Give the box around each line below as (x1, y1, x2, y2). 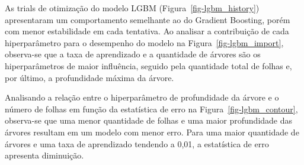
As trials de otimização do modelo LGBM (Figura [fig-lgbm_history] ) (5, 2, 260, 14)
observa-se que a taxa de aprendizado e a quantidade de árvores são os (5, 48, 261, 60)
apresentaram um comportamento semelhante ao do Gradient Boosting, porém (5, 13, 290, 25)
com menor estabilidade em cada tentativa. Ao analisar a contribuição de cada (5, 25, 289, 37)
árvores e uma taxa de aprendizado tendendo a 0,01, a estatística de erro (5, 137, 269, 150)
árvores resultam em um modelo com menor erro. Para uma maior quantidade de (5, 125, 299, 138)
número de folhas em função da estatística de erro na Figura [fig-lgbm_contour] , (5, 102, 298, 115)
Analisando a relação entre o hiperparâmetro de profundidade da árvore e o (5, 91, 279, 103)
